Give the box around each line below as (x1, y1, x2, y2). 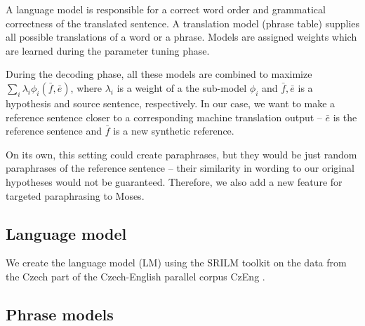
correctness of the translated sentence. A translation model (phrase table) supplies (6, 15, 360, 30)
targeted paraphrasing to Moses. (6, 188, 145, 203)
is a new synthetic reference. (113, 123, 234, 138)
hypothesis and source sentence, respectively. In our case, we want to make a (6, 95, 336, 110)
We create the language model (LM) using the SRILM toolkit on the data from (6, 255, 347, 270)
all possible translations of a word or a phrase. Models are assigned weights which (6, 29, 357, 44)
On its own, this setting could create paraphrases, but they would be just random (6, 147, 357, 161)
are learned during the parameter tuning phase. (6, 43, 210, 57)
